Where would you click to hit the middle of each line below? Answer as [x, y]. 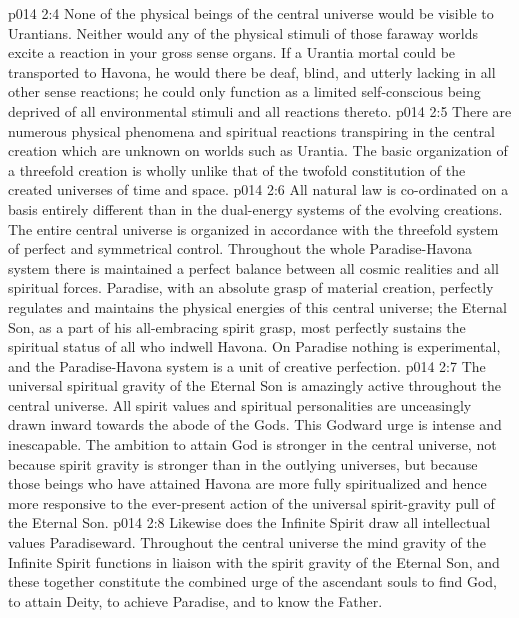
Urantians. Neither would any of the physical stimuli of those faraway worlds [243, 32]
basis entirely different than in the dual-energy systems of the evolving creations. [255, 208]
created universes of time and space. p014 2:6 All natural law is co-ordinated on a [258, 189]
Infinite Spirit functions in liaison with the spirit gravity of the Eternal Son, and [254, 561]
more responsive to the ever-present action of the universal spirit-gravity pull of [251, 502]
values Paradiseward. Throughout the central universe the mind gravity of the [247, 542]
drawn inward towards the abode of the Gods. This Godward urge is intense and [255, 424]
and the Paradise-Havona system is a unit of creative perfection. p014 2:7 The [247, 365]
